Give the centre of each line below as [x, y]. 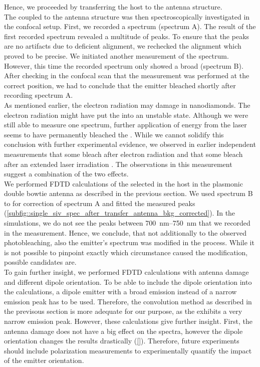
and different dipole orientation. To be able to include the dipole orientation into [128, 282]
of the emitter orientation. [44, 360]
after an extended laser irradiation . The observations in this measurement [118, 164]
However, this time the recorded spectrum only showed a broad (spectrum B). [124, 65]
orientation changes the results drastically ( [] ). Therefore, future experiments [122, 341]
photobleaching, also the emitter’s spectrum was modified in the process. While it [129, 242]
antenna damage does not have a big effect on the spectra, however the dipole [123, 331]
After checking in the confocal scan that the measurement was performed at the [127, 75]
